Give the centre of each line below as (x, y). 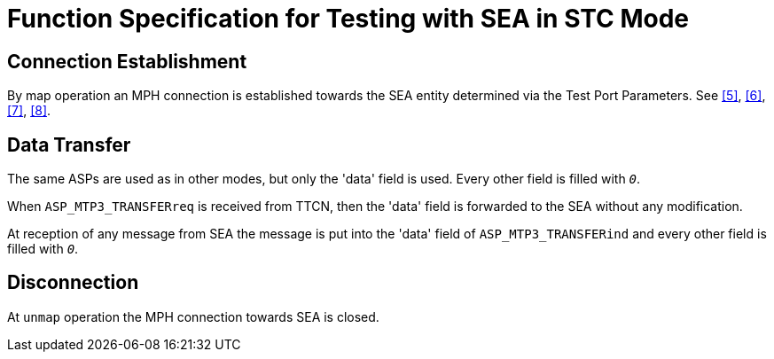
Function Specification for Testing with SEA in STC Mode (348, 19)
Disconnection (73, 283)
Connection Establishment (127, 61)
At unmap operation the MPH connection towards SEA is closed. (193, 316)
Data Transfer (69, 144)
